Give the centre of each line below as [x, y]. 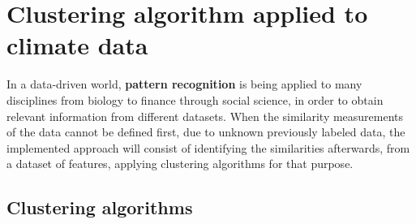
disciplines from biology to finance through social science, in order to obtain [195, 99]
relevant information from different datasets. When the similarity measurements [205, 116]
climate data [77, 45]
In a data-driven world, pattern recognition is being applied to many [184, 84]
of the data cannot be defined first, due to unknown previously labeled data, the [206, 132]
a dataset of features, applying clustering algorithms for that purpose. [180, 164]
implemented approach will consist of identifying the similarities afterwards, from [208, 147]
